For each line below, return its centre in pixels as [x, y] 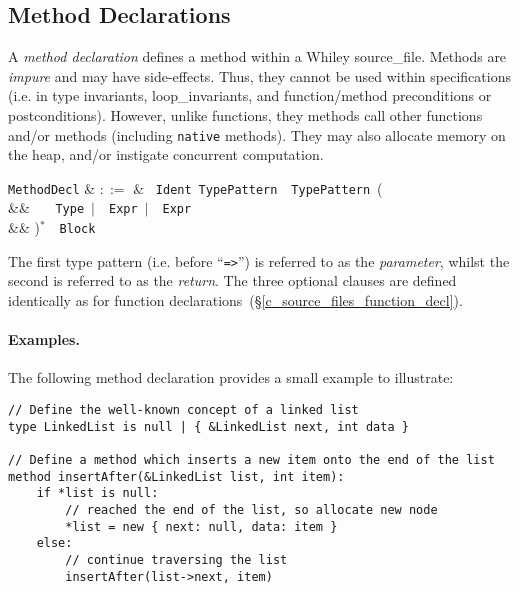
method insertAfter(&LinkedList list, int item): [176, 476]
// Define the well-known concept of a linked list [183, 410]
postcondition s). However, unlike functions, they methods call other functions [245, 114]
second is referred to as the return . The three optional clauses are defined [232, 280]
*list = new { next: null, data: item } [201, 526]
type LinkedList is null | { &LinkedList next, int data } [208, 426]
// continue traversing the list [176, 559]
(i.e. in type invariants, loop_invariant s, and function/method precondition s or [250, 95]
